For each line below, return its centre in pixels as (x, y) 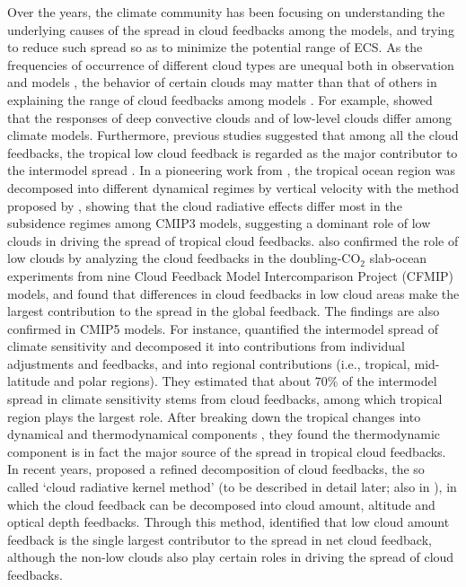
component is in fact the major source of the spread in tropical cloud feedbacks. (227, 451)
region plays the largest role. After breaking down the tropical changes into (214, 416)
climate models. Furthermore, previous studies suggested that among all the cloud (233, 135)
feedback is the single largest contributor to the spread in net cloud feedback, (220, 539)
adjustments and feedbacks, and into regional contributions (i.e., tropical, (209, 363)
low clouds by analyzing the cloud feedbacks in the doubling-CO (184, 258)
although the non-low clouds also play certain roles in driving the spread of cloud (231, 557)
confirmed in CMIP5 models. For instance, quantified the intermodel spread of (223, 328)
